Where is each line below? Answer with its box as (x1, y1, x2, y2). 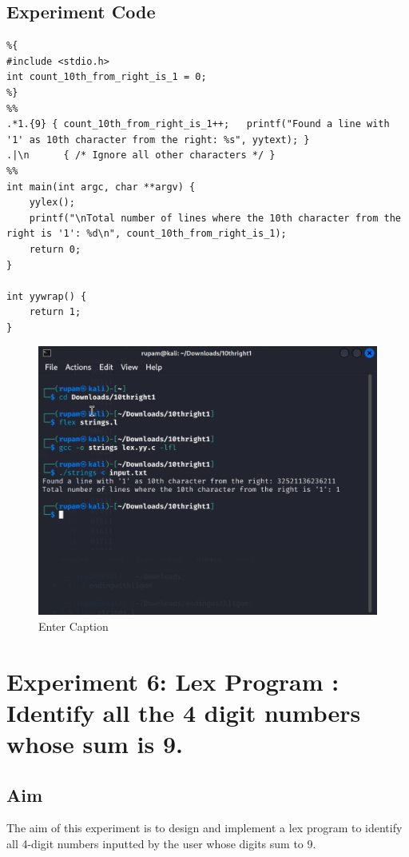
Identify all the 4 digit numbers (6, 696, 361, 728)
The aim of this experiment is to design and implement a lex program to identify (6, 819, 403, 836)
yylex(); (29, 197, 75, 209)
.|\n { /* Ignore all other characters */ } (6, 149, 276, 161)
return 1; (29, 306, 81, 318)
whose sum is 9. (6, 727, 184, 760)
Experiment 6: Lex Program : (6, 664, 340, 697)
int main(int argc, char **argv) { (6, 181, 196, 193)
